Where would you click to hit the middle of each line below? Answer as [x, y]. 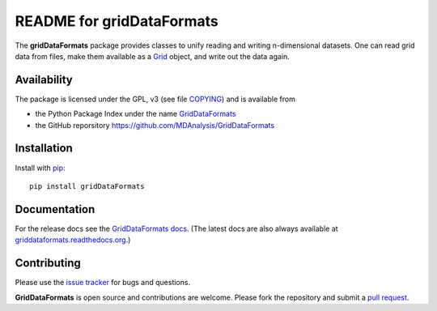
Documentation [55, 209]
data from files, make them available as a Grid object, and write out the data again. [153, 56]
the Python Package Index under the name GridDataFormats [136, 114]
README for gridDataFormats [117, 21]
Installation [44, 149]
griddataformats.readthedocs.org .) [73, 240]
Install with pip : [40, 168]
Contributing [48, 263]
